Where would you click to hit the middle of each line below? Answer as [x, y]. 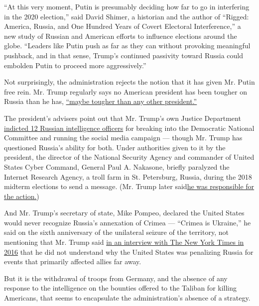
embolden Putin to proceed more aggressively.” [75, 65]
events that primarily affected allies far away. [73, 261]
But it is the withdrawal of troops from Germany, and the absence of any [116, 278]
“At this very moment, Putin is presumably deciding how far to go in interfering [127, 6]
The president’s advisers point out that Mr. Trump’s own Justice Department [123, 118]
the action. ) [22, 196]
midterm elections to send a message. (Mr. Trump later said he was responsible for [129, 186]
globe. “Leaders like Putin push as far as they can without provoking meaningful [127, 46]
